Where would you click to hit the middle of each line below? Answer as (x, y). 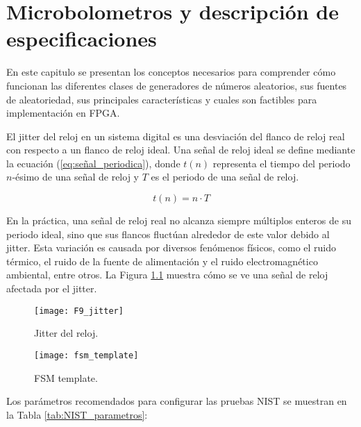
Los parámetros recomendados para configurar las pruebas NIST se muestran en (177, 401)
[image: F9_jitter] (79, 311)
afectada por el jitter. (52, 288)
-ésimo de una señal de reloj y (75, 177)
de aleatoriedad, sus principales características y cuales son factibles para (162, 99)
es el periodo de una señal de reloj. (225, 177)
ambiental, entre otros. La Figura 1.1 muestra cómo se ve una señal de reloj (167, 275)
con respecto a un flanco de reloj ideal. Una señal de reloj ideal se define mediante (181, 150)
